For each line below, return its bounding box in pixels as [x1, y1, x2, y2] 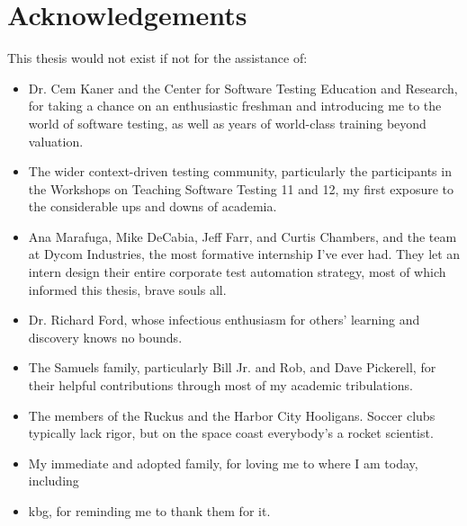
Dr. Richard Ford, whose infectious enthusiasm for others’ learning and [28, 310, 420, 329]
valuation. [28, 131, 84, 150]
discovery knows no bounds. [28, 327, 183, 346]
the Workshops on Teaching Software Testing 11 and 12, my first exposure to [28, 179, 454, 198]
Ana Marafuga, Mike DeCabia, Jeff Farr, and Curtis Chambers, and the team [28, 227, 457, 245]
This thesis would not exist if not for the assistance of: [7, 49, 308, 67]
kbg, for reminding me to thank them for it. [28, 502, 271, 520]
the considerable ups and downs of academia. [28, 197, 277, 216]
